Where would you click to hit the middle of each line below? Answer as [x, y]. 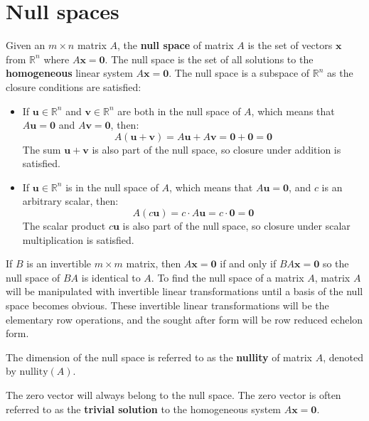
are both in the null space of [179, 111]
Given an [26, 45]
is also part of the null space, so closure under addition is [216, 149]
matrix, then [154, 263]
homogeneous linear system [69, 73]
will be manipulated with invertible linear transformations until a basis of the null [184, 291]
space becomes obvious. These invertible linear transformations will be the [167, 305]
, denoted [343, 357]
